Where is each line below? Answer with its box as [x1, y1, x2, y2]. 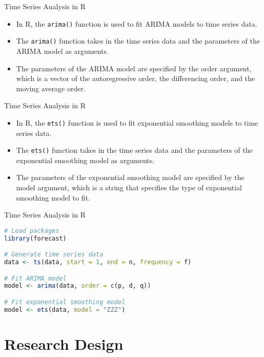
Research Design [4, 333, 124, 354]
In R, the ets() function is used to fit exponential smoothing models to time [16, 117, 258, 128]
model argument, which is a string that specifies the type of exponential [16, 182, 242, 192]
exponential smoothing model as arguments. [16, 154, 155, 165]
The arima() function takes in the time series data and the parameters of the [16, 35, 260, 46]
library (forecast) [4, 234, 67, 242]
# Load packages [4, 227, 59, 234]
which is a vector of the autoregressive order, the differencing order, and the [16, 73, 255, 84]
